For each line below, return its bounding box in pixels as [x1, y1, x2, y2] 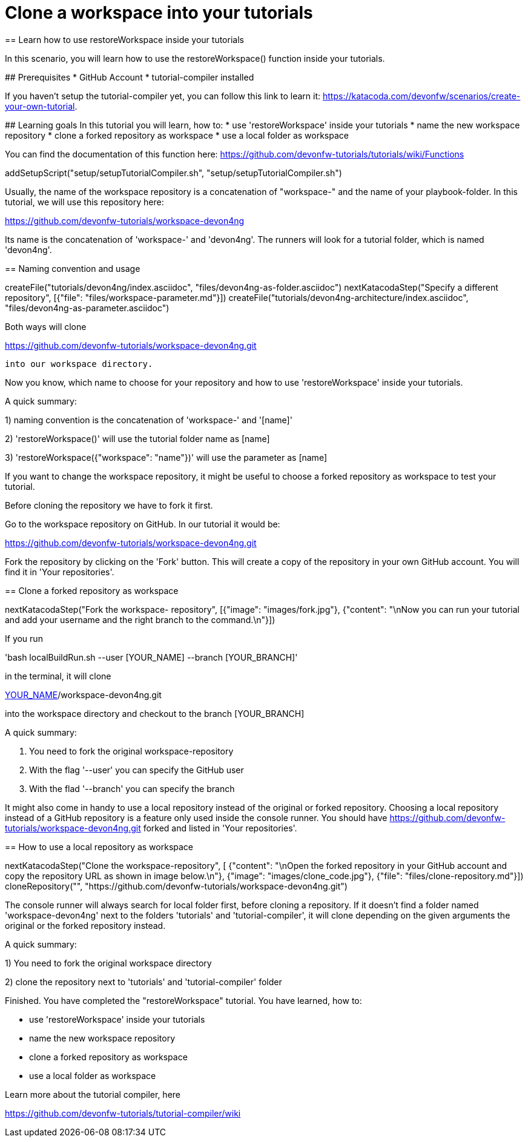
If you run [5, 633, 43, 644]
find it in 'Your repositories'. [5, 566, 114, 577]
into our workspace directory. [5, 358, 153, 369]
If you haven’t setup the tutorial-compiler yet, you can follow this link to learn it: [5, 90, 321, 101]
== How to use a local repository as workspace [5, 841, 194, 852]
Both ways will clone [5, 321, 87, 332]
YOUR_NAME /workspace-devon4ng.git [5, 689, 162, 700]
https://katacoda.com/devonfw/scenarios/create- [323, 90, 521, 101]
